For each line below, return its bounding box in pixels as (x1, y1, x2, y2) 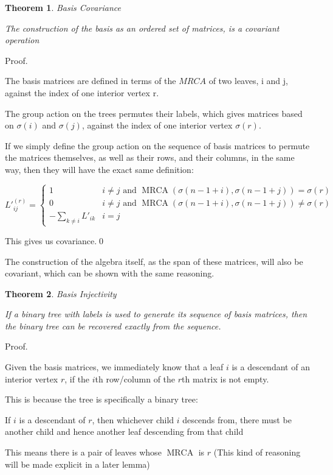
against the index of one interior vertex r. (5, 86, 159, 99)
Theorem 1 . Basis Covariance (5, 1, 121, 13)
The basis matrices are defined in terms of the (5, 74, 176, 87)
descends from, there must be (182, 413, 292, 426)
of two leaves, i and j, (208, 74, 288, 87)
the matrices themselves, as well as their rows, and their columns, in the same (5, 151, 295, 164)
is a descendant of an (232, 361, 310, 373)
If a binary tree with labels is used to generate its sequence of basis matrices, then (5, 308, 307, 320)
